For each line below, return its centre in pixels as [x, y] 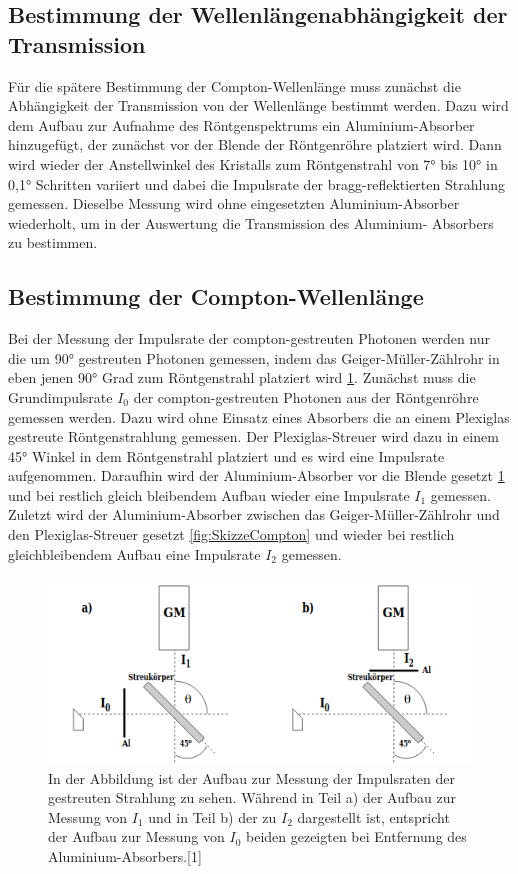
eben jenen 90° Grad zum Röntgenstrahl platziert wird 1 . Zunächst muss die [242, 377]
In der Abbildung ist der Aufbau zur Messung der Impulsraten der [251, 777]
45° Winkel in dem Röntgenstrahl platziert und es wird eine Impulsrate [226, 455]
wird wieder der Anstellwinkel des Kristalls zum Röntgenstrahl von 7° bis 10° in [253, 163]
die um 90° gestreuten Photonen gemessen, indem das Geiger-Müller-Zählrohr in [254, 357]
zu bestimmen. [53, 242]
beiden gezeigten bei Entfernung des [356, 836]
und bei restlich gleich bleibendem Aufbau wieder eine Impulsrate [209, 494]
